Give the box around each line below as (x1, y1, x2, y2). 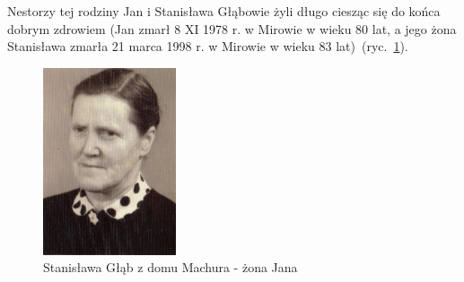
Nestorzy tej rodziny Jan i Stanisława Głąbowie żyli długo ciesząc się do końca (7, 2, 441, 20)
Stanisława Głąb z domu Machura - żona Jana (43, 258, 298, 277)
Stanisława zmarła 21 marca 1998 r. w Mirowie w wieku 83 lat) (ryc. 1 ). (7, 37, 408, 56)
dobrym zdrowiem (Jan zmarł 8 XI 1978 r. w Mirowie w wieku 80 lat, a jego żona (7, 19, 457, 38)
